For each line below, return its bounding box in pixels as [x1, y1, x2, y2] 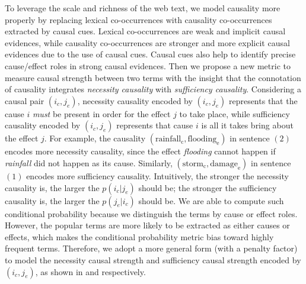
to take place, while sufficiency [179, 107, 290, 120]
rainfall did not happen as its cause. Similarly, [5, 156, 173, 169]
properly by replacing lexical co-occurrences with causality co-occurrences [5, 13, 272, 25]
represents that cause [116, 119, 193, 131]
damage [210, 159, 238, 168]
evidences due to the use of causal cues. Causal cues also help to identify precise [5, 48, 296, 60]
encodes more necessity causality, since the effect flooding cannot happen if [5, 145, 276, 157]
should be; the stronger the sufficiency [138, 181, 277, 193]
